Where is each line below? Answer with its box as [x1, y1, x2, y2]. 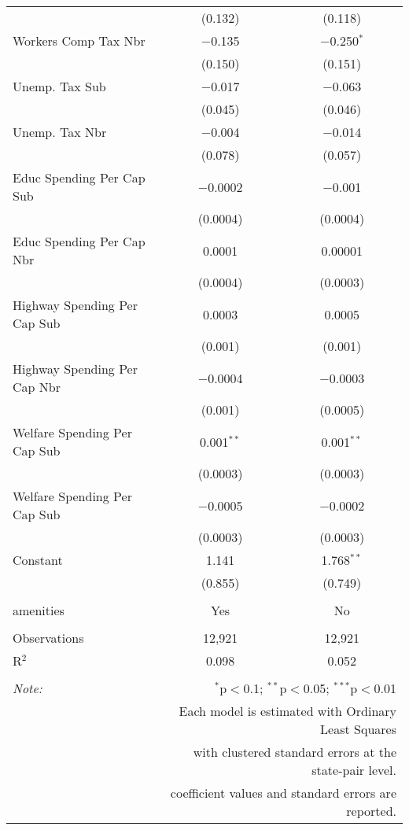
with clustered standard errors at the [193, 743, 396, 761]
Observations [13, 629, 84, 647]
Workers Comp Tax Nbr [13, 31, 146, 50]
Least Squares [320, 720, 396, 738]
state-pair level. [311, 761, 396, 779]
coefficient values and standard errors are [170, 784, 396, 802]
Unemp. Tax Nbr [13, 123, 107, 141]
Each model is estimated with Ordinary [179, 702, 396, 720]
